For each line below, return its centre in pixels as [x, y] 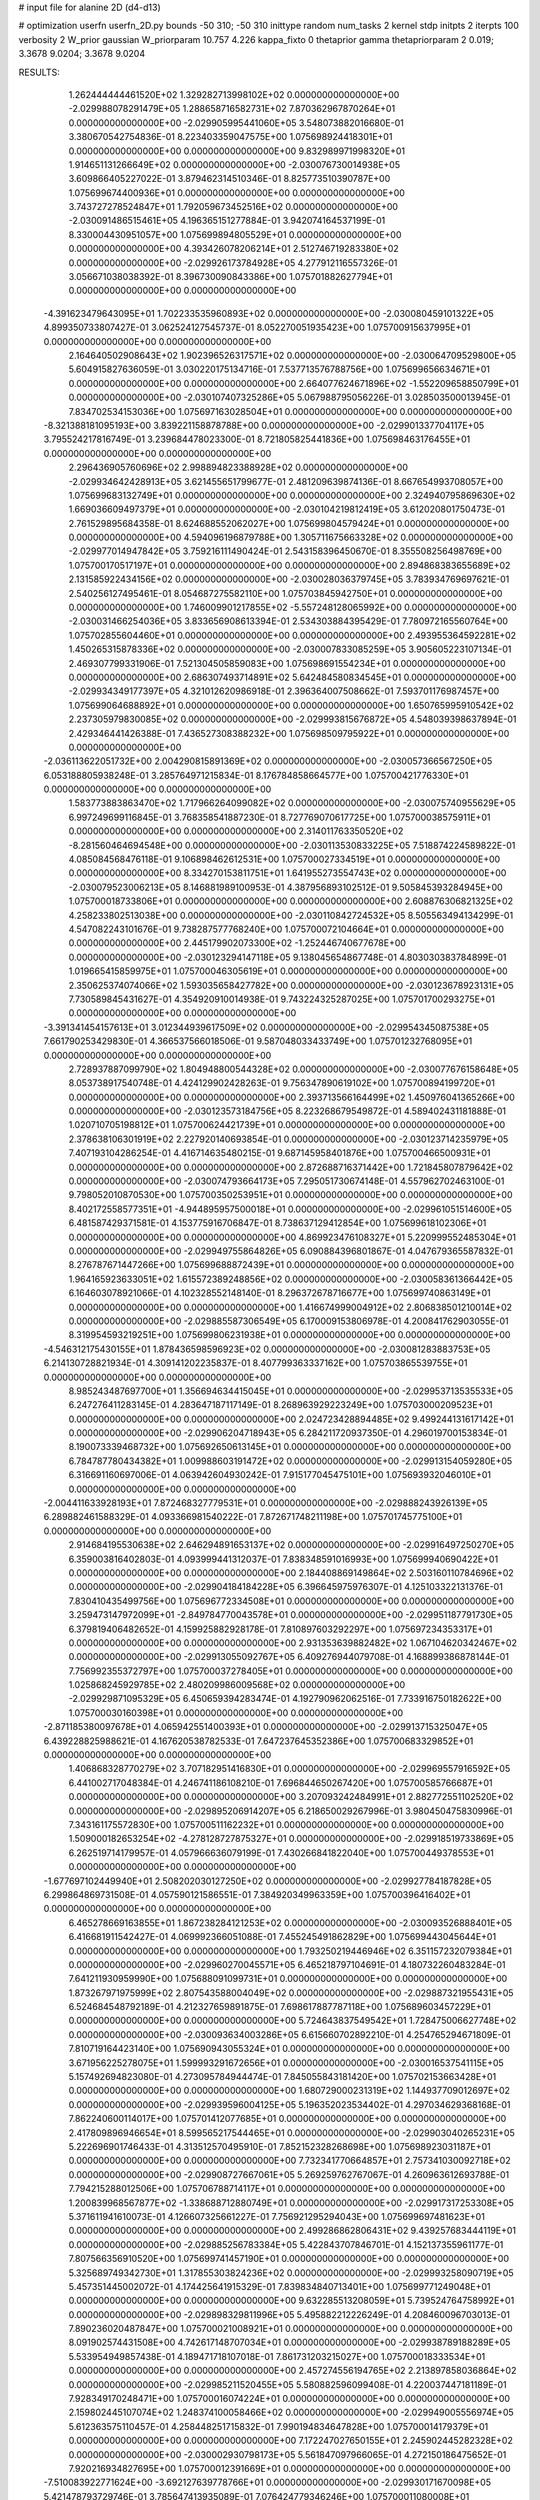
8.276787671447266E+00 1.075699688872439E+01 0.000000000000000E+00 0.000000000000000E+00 [291, 1265]
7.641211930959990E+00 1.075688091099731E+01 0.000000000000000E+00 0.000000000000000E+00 [288, 1979]
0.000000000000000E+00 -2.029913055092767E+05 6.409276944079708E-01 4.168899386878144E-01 [289, 1657]
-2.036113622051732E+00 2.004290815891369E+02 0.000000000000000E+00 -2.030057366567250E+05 [268, 761]
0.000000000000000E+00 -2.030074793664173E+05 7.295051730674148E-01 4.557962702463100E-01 [286, 1181]
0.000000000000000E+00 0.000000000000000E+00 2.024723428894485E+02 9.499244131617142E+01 [291, 1419]
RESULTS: [39, 72]
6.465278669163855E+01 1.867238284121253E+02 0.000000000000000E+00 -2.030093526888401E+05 [290, 1922]
